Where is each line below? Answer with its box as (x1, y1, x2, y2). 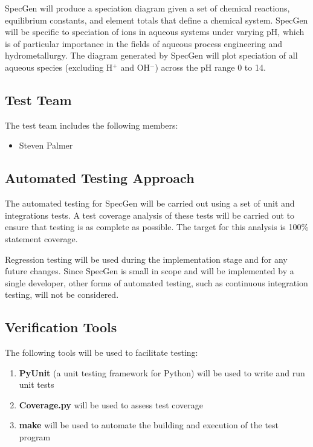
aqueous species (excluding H (5, 60, 113, 73)
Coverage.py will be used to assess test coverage (19, 398, 204, 411)
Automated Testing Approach (5, 169, 195, 187)
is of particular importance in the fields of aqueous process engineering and (5, 37, 283, 50)
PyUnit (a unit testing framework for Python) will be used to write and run (19, 366, 305, 379)
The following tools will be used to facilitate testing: (5, 346, 198, 359)
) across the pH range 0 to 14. (155, 60, 266, 73)
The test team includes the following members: (5, 118, 178, 131)
